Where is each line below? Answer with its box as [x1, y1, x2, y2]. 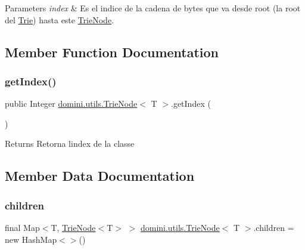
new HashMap [5, 233, 57, 245]
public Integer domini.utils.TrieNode [5, 97, 138, 110]
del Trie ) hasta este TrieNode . [5, 13, 114, 26]
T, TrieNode [51, 221, 96, 233]
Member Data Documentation [5, 166, 195, 185]
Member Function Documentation [5, 42, 219, 61]
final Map [5, 221, 40, 233]
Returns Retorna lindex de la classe [5, 137, 135, 150]
